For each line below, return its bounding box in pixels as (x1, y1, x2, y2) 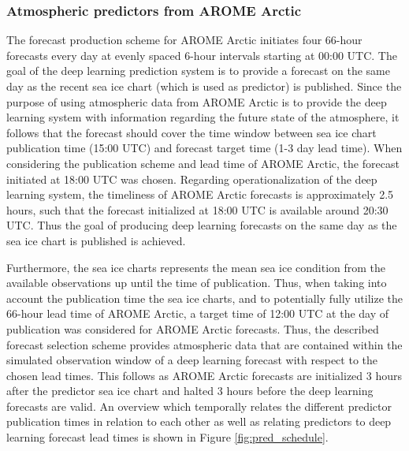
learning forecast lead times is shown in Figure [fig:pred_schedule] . (6, 429, 329, 445)
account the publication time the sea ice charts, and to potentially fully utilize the (6, 289, 403, 306)
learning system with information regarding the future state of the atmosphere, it (6, 109, 400, 125)
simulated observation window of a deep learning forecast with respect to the (6, 352, 378, 368)
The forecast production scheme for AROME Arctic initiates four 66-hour (6, 32, 363, 48)
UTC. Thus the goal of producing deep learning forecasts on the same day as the (6, 217, 397, 233)
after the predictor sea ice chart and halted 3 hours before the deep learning (6, 382, 374, 399)
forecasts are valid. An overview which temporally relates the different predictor (6, 397, 392, 414)
